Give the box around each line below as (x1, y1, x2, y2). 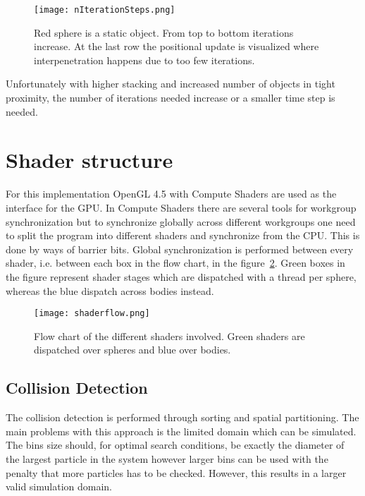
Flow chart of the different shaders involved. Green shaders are (34, 328, 305, 343)
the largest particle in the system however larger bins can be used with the (6, 451, 328, 466)
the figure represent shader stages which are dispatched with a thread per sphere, (6, 269, 357, 284)
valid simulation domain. (6, 479, 112, 494)
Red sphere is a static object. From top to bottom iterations (34, 25, 294, 40)
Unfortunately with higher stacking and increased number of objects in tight (6, 76, 335, 91)
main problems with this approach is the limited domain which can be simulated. (6, 423, 357, 438)
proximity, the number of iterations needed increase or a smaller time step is (6, 90, 335, 105)
